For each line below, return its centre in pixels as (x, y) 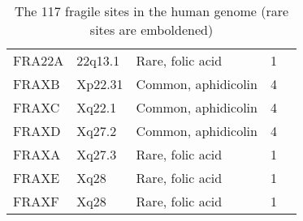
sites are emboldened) (151, 30)
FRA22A (39, 60)
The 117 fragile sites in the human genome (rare (151, 11)
